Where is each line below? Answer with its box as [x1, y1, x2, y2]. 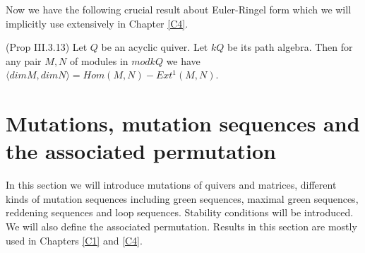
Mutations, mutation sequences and [6, 109, 360, 138]
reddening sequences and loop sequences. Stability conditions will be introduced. [6, 205, 354, 220]
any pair [6, 53, 42, 68]
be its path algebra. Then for [227, 40, 353, 54]
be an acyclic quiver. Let [101, 40, 208, 54]
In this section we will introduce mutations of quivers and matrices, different [6, 177, 337, 192]
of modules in [70, 53, 128, 68]
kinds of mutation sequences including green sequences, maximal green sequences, [6, 191, 359, 206]
